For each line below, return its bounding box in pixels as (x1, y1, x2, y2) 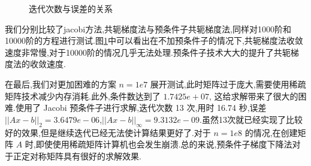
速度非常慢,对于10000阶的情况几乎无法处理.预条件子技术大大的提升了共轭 (5, 46, 291, 58)
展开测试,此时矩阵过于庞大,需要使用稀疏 (150, 77, 306, 90)
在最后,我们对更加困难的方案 (5, 77, 116, 90)
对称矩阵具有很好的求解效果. (29, 149, 141, 162)
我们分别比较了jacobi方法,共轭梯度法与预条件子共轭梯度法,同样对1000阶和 (5, 22, 291, 35)
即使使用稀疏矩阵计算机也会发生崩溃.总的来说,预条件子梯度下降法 (35, 138, 292, 150)
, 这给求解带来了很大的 (209, 89, 298, 102)
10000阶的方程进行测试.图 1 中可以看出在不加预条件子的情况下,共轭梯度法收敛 (5, 34, 303, 47)
